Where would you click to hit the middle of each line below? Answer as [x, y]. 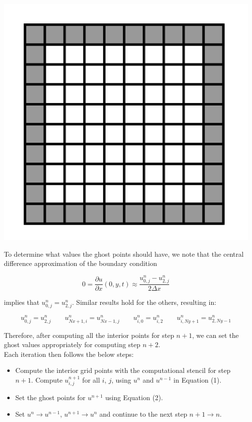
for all [91, 379]
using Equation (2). [134, 397]
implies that [22, 302]
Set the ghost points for [50, 397]
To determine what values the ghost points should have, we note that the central [124, 254]
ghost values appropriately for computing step [72, 344]
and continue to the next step [143, 413]
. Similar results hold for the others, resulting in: [144, 302]
